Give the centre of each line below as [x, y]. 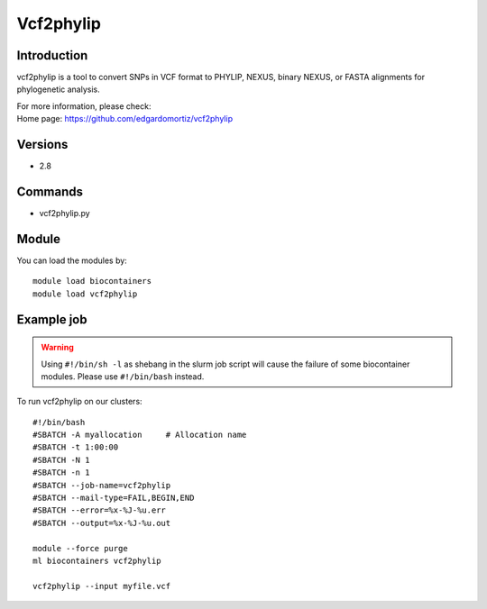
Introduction [52, 55]
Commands [50, 191]
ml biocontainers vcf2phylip [97, 561]
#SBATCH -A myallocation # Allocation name [140, 435]
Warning [57, 348]
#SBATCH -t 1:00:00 [76, 447]
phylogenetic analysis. [58, 89]
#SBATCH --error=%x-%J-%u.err [100, 510]
